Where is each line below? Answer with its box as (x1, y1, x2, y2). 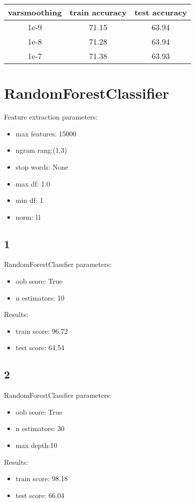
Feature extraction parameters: (4, 112, 98, 122)
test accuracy (134, 6, 187, 18)
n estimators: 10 (15, 292, 64, 303)
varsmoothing (8, 6, 62, 18)
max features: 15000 (15, 128, 77, 138)
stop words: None (15, 161, 68, 172)
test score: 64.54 (15, 342, 64, 353)
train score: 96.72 (15, 325, 68, 336)
